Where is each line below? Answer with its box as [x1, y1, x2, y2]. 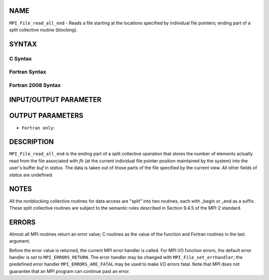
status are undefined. [9, 172, 53, 178]
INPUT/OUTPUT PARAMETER [9, 95, 102, 104]
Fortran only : [21, 125, 55, 131]
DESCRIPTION [9, 138, 54, 146]
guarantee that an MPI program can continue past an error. [9, 268, 130, 274]
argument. [9, 238, 31, 244]
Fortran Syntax [9, 68, 46, 75]
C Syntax [9, 55, 32, 62]
